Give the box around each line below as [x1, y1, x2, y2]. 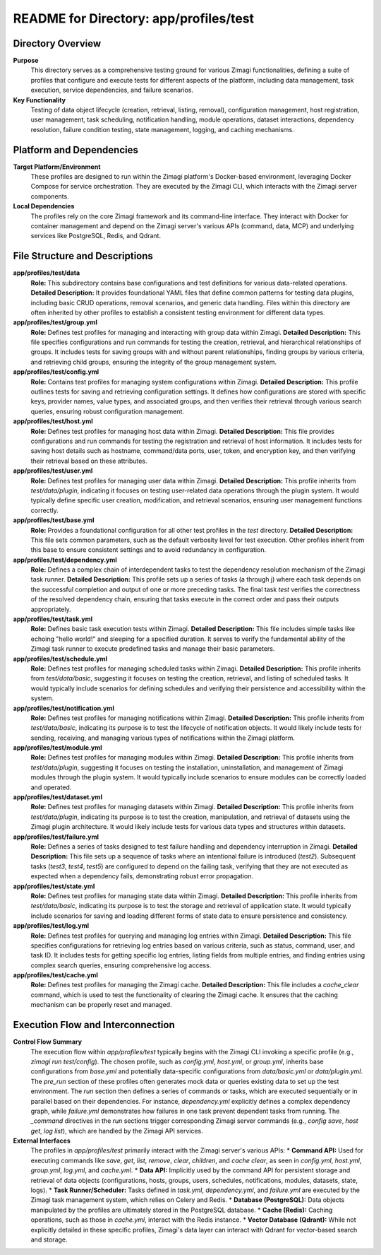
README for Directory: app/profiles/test [13, 11, 254, 26]
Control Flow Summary [13, 1037, 83, 1046]
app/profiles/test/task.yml [13, 615, 93, 623]
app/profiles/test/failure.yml [13, 832, 99, 841]
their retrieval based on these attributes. [30, 456, 147, 465]
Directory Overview [13, 37, 102, 49]
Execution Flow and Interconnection [13, 1019, 176, 1031]
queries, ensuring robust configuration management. [30, 407, 185, 416]
